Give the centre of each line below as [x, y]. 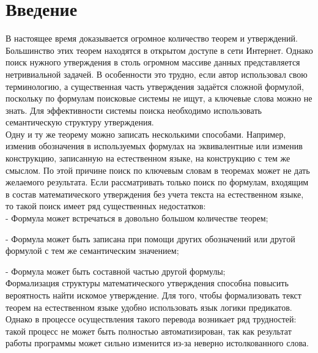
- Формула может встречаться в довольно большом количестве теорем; [137, 218]
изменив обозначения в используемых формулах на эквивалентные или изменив [154, 146]
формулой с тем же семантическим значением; [92, 251]
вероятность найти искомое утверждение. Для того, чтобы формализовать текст [153, 295]
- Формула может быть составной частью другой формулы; [116, 271]
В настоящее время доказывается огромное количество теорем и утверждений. [152, 38]
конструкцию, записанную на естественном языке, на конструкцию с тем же [148, 158]
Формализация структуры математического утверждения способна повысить [147, 283]
